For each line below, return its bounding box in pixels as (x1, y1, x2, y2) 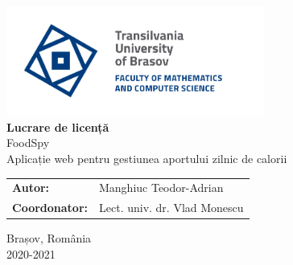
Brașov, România (6, 230, 92, 247)
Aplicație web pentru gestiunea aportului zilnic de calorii (6, 150, 287, 167)
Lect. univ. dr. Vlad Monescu (99, 199, 244, 216)
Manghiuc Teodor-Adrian (99, 179, 224, 196)
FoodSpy (6, 134, 50, 151)
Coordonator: (12, 199, 88, 216)
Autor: (12, 179, 50, 196)
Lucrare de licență (6, 118, 109, 135)
